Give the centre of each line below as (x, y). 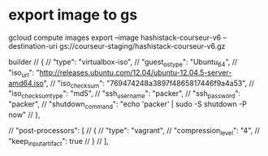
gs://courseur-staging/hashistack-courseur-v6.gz (143, 45)
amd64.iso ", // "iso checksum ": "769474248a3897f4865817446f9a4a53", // (131, 84)
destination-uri (33, 45)
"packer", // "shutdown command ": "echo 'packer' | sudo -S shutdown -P (128, 105)
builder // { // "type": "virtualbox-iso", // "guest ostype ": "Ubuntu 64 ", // (123, 63)
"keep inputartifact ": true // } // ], (59, 142)
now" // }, (24, 115)
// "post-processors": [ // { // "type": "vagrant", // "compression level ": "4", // (134, 131)
